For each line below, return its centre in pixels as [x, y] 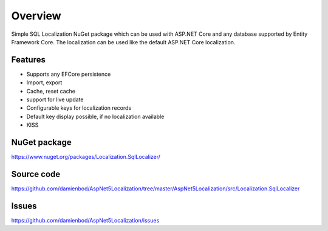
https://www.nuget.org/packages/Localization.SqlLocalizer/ [86, 157]
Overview [36, 16]
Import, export [44, 82]
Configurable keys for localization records [79, 108]
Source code [36, 174]
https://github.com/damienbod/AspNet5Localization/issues [85, 220]
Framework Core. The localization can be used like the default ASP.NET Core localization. [123, 42]
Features [28, 60]
